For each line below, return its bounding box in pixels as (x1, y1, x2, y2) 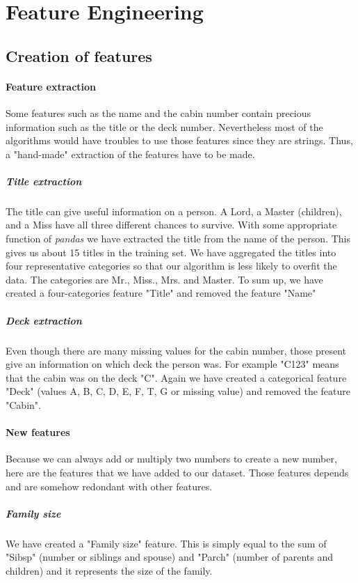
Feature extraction (6, 79, 97, 93)
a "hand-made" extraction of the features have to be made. (6, 146, 255, 161)
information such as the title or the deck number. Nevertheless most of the (6, 119, 323, 134)
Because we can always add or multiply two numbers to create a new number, (6, 451, 337, 466)
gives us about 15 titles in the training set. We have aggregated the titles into (6, 244, 336, 259)
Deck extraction (6, 313, 82, 327)
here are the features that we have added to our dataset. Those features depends (6, 465, 349, 479)
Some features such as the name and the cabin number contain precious (6, 105, 311, 120)
